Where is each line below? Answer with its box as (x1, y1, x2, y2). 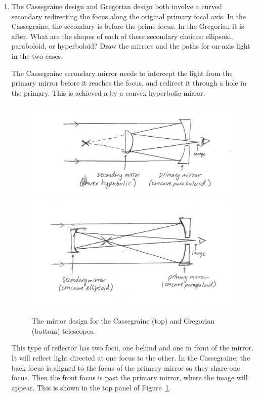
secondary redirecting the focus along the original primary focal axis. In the (11, 11, 246, 21)
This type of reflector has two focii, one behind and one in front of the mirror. (11, 342, 253, 353)
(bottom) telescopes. (31, 325, 95, 336)
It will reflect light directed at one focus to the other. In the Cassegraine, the (11, 352, 250, 363)
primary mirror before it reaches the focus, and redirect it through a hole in (11, 77, 246, 88)
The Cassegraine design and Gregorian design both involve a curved (11, 1, 222, 11)
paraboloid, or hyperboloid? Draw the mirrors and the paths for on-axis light (11, 41, 250, 51)
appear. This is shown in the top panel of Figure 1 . (11, 382, 171, 392)
